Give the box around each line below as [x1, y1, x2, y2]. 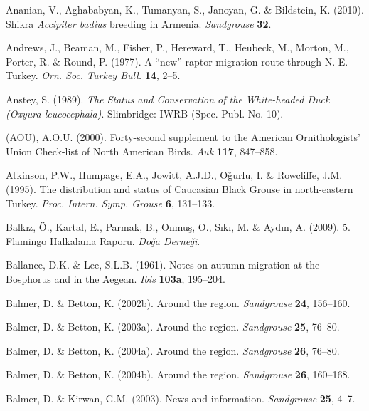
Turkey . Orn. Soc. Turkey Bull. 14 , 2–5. [6, 68, 181, 83]
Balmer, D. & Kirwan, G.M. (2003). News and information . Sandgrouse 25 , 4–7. [6, 390, 355, 405]
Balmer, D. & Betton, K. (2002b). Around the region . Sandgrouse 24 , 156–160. [6, 295, 351, 310]
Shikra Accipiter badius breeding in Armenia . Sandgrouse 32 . [6, 16, 272, 31]
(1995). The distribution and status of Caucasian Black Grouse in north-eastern [6, 181, 353, 196]
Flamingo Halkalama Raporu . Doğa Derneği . [6, 233, 200, 248]
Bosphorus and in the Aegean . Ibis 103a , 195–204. [6, 271, 225, 286]
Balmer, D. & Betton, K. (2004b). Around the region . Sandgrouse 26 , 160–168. [6, 367, 351, 382]
